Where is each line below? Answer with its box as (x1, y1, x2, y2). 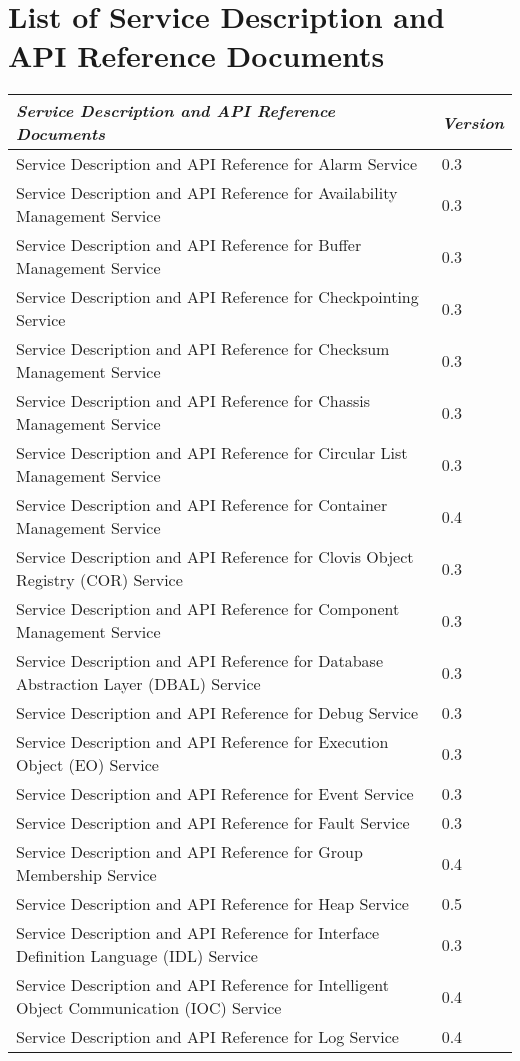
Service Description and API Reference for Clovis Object (16, 545, 414, 569)
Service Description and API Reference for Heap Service (16, 892, 409, 916)
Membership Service (16, 863, 157, 887)
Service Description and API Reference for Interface (16, 921, 380, 945)
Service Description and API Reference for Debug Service (16, 701, 419, 725)
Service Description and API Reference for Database (16, 649, 384, 673)
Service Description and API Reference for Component (16, 597, 400, 621)
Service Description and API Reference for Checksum (16, 337, 390, 361)
